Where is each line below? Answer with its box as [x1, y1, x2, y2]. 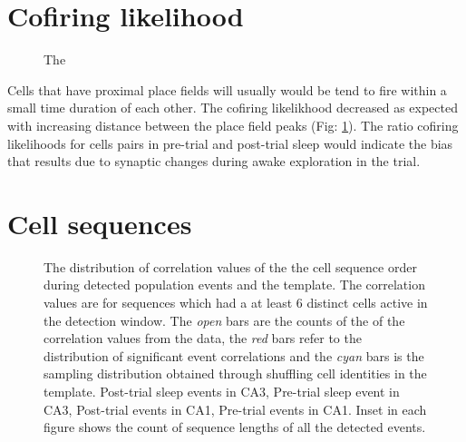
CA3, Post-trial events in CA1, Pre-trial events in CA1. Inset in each [44, 399, 427, 418]
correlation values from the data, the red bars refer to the [44, 329, 362, 348]
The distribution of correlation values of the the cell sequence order [44, 257, 417, 276]
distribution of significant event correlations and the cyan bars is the [44, 346, 424, 365]
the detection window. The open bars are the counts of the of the [44, 310, 405, 329]
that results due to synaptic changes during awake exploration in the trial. [7, 152, 421, 171]
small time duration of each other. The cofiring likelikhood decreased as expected [7, 98, 458, 117]
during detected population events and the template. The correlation [44, 275, 425, 294]
